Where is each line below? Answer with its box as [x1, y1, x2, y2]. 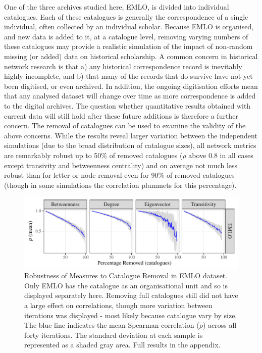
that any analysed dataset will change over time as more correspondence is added [4, 90, 256, 101]
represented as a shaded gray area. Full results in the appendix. [24, 339, 221, 350]
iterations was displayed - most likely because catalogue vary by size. [24, 310, 237, 320]
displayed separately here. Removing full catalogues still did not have [24, 290, 238, 300]
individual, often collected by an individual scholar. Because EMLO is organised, [4, 21, 254, 32]
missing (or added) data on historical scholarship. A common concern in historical [4, 51, 258, 61]
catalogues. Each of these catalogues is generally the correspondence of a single [4, 11, 248, 22]
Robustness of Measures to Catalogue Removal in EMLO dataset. [24, 270, 228, 281]
